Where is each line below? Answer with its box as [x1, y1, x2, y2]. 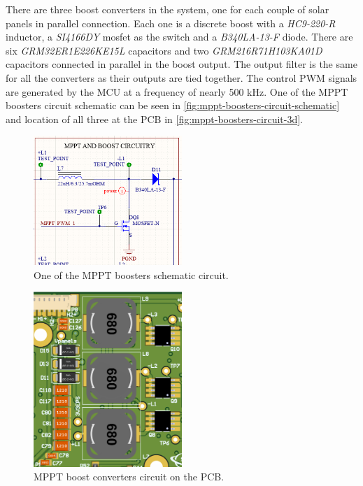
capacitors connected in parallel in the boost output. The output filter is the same [6, 57, 357, 71]
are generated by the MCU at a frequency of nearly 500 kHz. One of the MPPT [6, 84, 348, 99]
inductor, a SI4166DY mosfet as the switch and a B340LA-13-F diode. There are [6, 29, 353, 44]
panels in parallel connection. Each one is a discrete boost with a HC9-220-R [6, 15, 336, 30]
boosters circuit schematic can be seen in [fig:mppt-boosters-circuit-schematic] [6, 98, 340, 113]
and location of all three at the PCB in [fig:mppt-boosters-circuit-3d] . [6, 111, 303, 126]
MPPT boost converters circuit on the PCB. [34, 469, 225, 484]
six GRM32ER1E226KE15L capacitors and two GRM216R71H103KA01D [6, 43, 322, 57]
